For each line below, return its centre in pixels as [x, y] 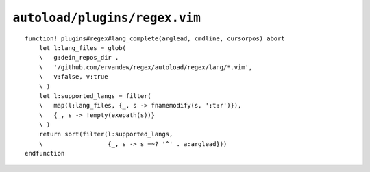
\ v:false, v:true [73, 77]
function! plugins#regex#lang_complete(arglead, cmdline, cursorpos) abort [155, 38]
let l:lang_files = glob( [83, 48]
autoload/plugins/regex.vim [107, 18]
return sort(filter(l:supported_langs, [106, 134]
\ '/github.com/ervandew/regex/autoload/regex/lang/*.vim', [146, 67]
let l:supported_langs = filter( [95, 96]
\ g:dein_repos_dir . [79, 58]
